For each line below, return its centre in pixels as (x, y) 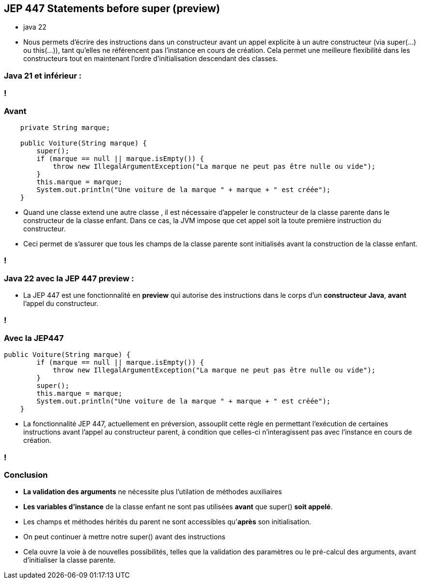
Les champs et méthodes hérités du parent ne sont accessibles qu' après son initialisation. (167, 522)
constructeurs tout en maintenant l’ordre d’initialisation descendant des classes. (151, 59)
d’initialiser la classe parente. (70, 560)
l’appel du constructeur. (61, 304)
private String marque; (65, 127)
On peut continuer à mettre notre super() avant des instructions (125, 537)
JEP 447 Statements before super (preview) (112, 8)
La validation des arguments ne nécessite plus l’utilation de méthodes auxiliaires (153, 492)
